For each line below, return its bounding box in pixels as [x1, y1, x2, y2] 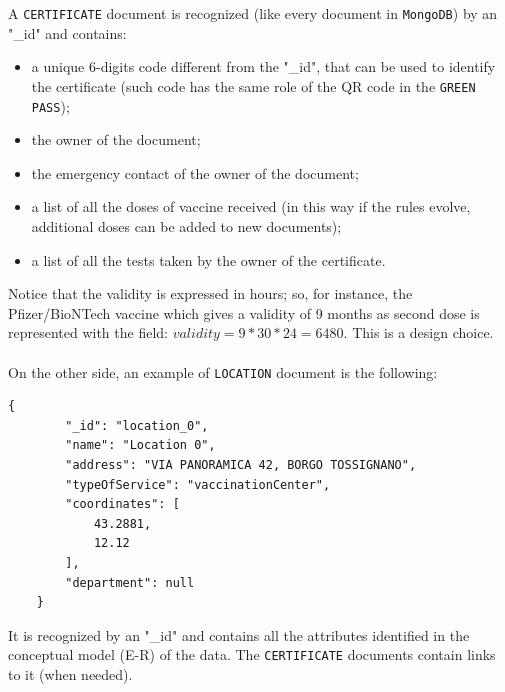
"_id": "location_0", [65, 418, 209, 433]
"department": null [65, 575, 195, 590]
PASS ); [31, 95, 70, 116]
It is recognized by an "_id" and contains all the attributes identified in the [8, 624, 470, 645]
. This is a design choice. [343, 322, 494, 343]
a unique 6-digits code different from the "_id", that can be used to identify [31, 56, 496, 77]
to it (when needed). [8, 663, 133, 684]
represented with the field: [8, 322, 168, 343]
